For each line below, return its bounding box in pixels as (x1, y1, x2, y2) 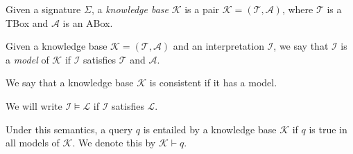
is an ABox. (62, 15, 113, 30)
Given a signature (6, 2, 81, 16)
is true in (309, 122, 347, 136)
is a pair (184, 2, 220, 16)
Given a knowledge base (6, 39, 107, 53)
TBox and (6, 15, 49, 30)
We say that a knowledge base (6, 75, 134, 90)
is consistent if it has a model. (149, 75, 277, 90)
